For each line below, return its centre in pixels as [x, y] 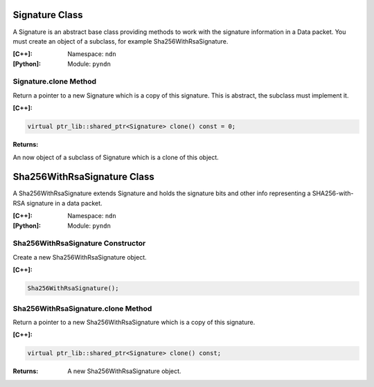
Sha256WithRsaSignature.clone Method [82, 308]
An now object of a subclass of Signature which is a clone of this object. [116, 157]
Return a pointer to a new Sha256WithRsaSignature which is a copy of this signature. [134, 322]
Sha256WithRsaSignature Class [84, 177]
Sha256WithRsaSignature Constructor [79, 244]
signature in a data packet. [65, 203]
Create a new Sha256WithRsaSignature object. [80, 257]
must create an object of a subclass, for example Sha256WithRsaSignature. [121, 41]
